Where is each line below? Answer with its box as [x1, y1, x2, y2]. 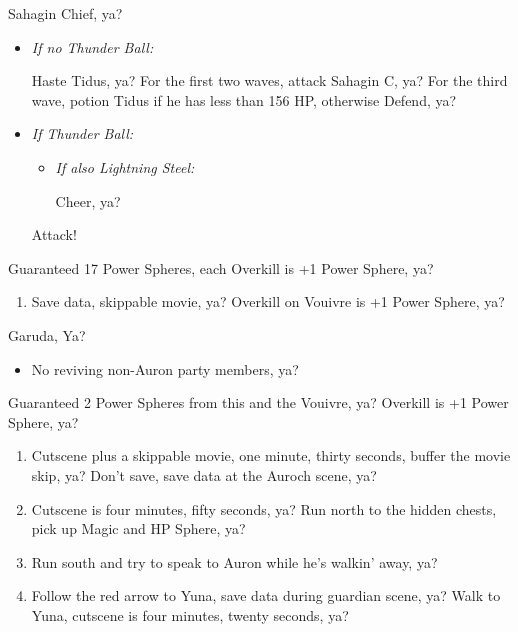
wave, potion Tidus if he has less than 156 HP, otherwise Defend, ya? [31, 89, 457, 110]
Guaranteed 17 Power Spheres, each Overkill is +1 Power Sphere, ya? [8, 257, 434, 278]
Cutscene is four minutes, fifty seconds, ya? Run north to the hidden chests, [31, 498, 497, 519]
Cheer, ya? [55, 190, 121, 211]
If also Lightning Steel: [55, 156, 195, 177]
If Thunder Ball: [31, 123, 134, 144]
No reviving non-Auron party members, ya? [31, 358, 299, 379]
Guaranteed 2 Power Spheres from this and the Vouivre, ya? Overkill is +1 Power [8, 392, 509, 413]
